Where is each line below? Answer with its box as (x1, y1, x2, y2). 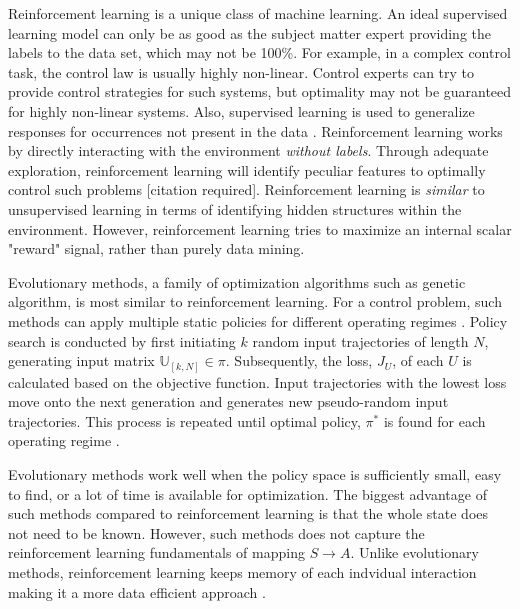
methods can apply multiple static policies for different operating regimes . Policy (8, 310, 508, 331)
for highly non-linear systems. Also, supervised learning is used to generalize (8, 100, 475, 121)
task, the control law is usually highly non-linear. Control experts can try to (8, 61, 475, 82)
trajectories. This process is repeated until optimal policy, (8, 410, 361, 431)
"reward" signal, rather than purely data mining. (8, 238, 305, 259)
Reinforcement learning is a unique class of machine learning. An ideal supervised (8, 3, 508, 23)
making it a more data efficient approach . (8, 581, 266, 602)
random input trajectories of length (252, 330, 469, 351)
